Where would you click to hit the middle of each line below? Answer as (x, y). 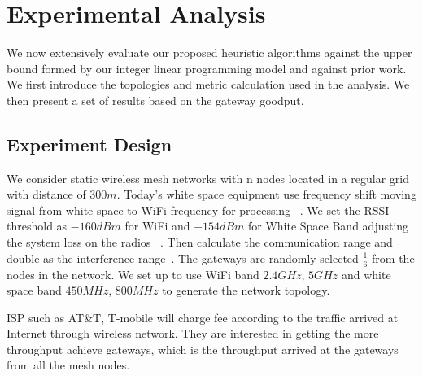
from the (393, 258)
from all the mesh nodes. (68, 365)
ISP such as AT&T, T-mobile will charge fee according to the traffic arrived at (203, 317)
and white (366, 274)
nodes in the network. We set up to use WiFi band (133, 274)
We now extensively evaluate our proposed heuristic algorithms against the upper (209, 52)
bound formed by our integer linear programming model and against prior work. (207, 68)
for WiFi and (157, 226)
